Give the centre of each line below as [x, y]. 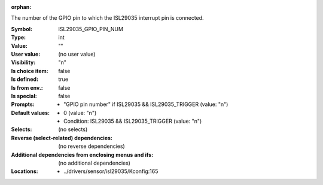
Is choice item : [30, 71]
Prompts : [23, 104]
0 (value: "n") [80, 113]
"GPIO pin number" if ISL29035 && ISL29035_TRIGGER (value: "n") [146, 104]
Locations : [25, 171]
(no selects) [73, 129]
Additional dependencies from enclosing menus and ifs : [82, 154]
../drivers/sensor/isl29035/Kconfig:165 [111, 171]
